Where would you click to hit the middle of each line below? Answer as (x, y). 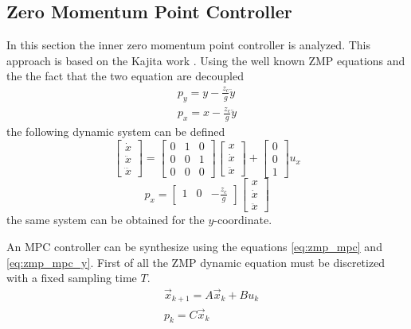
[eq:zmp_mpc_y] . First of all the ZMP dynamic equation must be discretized (196, 262)
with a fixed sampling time (72, 278)
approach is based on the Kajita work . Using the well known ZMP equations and (206, 60)
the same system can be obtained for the (106, 220)
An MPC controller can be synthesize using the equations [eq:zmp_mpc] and (194, 246)
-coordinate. (243, 220)
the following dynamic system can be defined (116, 132)
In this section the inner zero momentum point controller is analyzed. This (189, 45)
